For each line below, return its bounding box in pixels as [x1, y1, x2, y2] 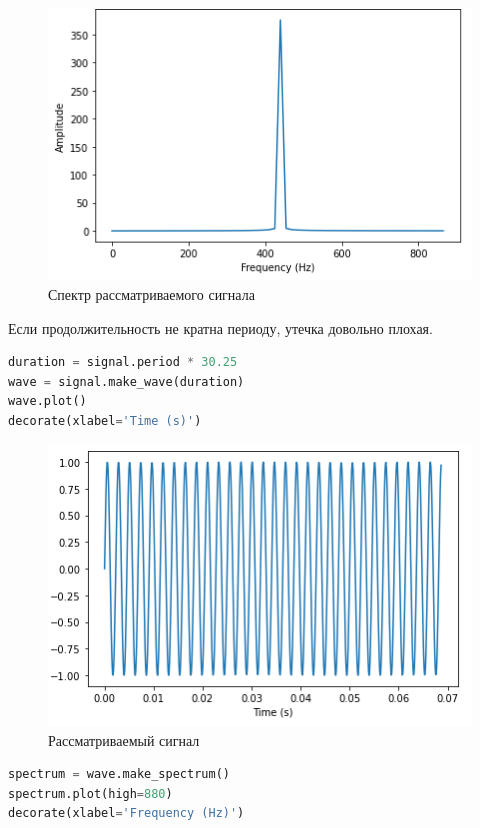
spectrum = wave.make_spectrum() [8, 767, 230, 782]
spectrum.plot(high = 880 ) [8, 786, 173, 801]
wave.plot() [8, 394, 87, 409]
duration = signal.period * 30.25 [8, 355, 238, 370]
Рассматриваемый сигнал [48, 729, 200, 750]
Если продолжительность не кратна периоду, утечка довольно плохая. [8, 317, 433, 338]
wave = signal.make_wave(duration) [8, 374, 245, 389]
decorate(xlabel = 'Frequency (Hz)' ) [8, 806, 245, 821]
